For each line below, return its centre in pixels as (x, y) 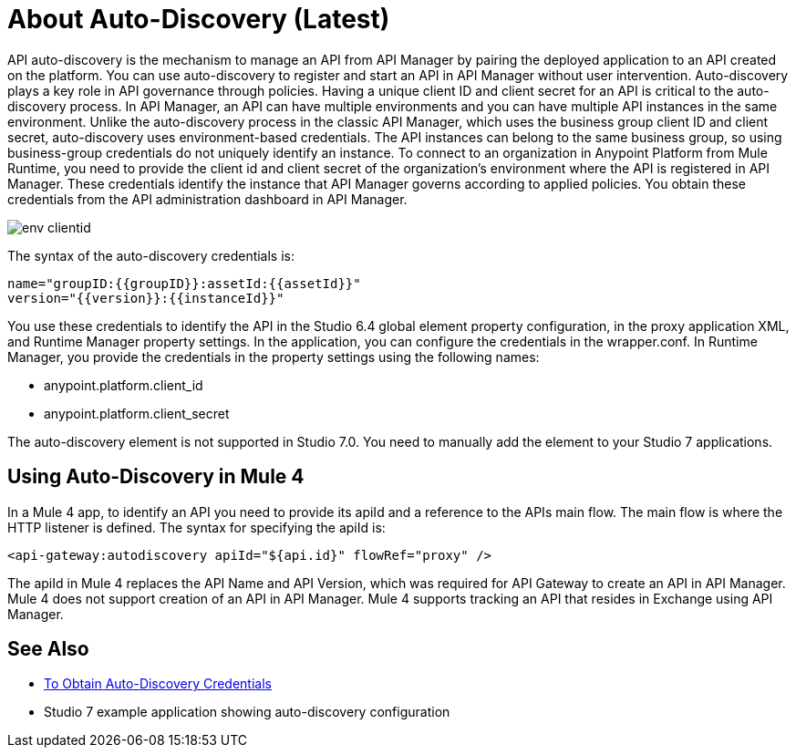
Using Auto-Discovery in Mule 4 (156, 477)
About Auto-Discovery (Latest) (199, 19)
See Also (48, 649)
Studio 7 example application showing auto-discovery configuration (247, 712)
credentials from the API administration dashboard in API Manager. (207, 199)
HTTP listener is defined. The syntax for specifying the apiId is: (196, 527)
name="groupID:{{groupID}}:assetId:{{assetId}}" (184, 283)
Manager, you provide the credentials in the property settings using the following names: (274, 357)
